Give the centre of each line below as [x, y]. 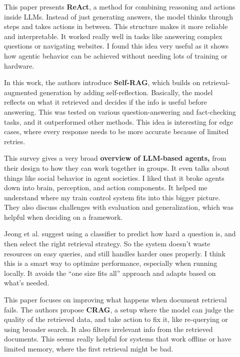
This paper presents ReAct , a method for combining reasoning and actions [120, 7]
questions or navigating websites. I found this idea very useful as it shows [116, 46]
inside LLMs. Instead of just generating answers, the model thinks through [119, 16]
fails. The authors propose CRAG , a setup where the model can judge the [119, 309]
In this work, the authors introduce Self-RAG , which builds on [102, 82]
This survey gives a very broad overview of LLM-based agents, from [115, 158]
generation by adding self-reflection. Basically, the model [126, 92]
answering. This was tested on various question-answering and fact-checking [120, 111]
